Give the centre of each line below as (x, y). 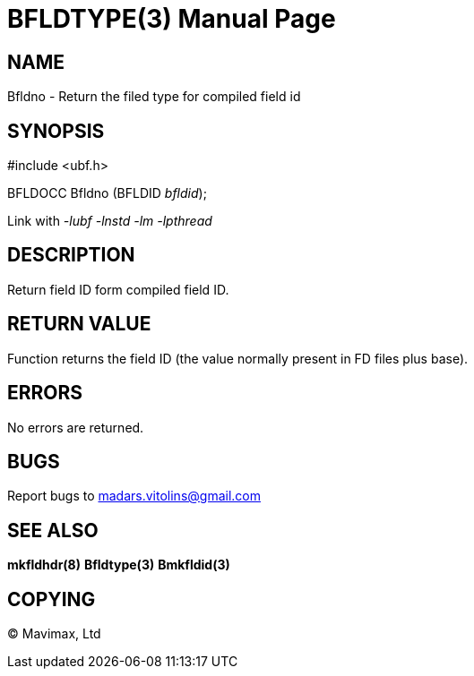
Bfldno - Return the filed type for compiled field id (154, 97)
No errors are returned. (76, 427)
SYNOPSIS (56, 131)
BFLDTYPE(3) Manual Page (172, 19)
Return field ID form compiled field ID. (118, 289)
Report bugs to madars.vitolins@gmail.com (134, 496)
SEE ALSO (53, 530)
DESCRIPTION (71, 255)
